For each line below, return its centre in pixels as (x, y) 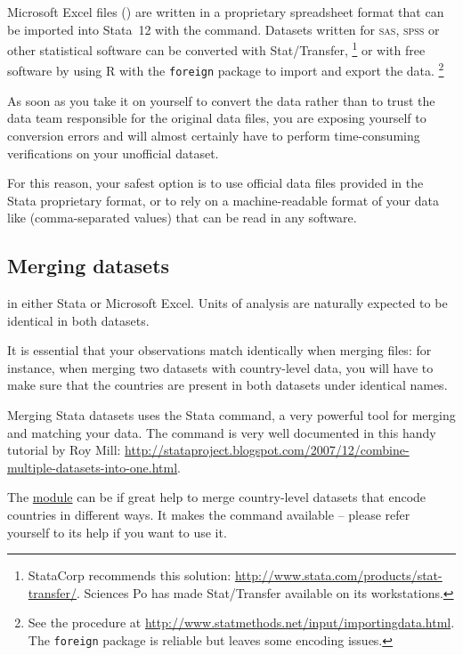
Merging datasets (89, 266)
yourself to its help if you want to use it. (117, 532)
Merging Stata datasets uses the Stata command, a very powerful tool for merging (231, 415)
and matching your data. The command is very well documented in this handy (222, 432)
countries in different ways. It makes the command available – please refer (209, 515)
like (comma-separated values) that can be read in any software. (182, 218)
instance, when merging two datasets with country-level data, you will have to (220, 367)
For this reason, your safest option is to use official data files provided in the (215, 183)
